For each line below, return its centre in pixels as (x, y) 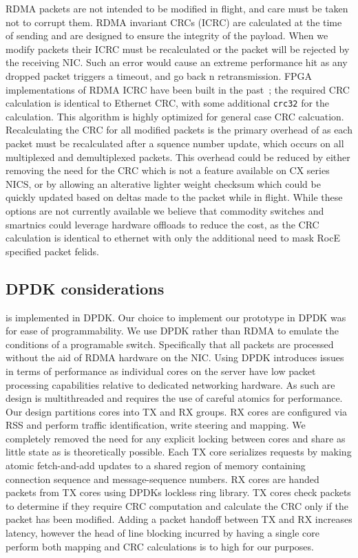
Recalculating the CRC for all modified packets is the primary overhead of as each (179, 130)
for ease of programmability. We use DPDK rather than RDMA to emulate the (172, 331)
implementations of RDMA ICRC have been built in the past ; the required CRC (178, 89)
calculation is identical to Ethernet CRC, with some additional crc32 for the (168, 103)
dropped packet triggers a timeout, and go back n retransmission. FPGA (159, 75)
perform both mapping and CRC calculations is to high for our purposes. (160, 546)
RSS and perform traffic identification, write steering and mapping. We (156, 425)
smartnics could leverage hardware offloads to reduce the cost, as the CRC (162, 224)
